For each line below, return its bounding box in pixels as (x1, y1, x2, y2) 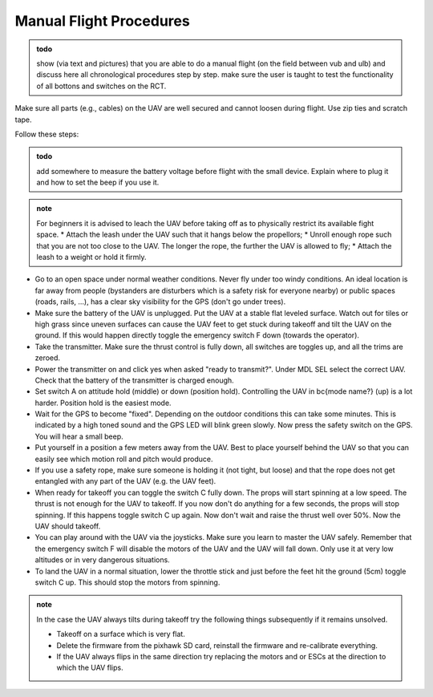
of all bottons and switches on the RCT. (36, 81, 167, 91)
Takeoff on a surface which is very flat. (56, 630, 186, 639)
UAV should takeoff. (34, 521, 101, 531)
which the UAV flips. (56, 663, 123, 673)
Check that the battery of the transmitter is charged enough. (34, 375, 234, 385)
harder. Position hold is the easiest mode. (34, 398, 172, 407)
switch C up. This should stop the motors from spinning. (34, 577, 221, 587)
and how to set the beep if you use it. (36, 177, 160, 188)
